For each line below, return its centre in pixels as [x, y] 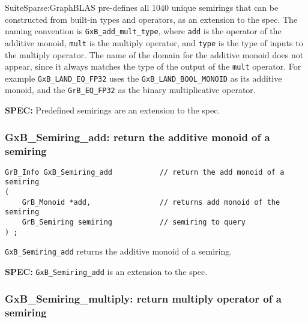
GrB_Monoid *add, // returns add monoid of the [151, 202]
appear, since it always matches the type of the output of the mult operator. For [153, 66]
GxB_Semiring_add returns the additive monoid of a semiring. [119, 251]
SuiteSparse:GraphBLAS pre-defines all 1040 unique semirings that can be [142, 7]
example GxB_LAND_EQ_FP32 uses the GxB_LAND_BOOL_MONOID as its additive [143, 78]
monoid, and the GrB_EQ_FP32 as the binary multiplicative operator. [130, 90]
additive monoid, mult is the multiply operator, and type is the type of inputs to [154, 42]
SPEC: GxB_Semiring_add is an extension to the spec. [106, 272]
